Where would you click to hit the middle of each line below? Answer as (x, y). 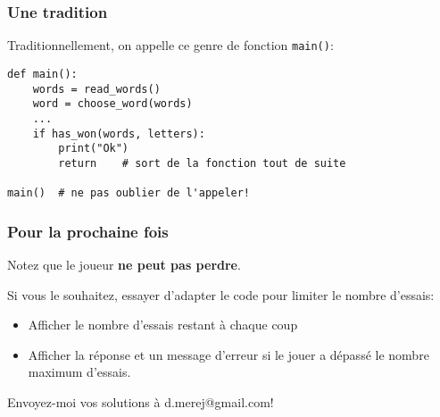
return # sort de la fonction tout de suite (202, 163)
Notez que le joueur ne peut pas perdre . (124, 264)
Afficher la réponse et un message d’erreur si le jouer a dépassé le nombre (228, 354)
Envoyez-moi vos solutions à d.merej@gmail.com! (141, 401)
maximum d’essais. (79, 372)
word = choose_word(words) (112, 104)
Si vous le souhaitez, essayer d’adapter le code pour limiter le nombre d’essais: (221, 294)
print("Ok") (94, 149)
